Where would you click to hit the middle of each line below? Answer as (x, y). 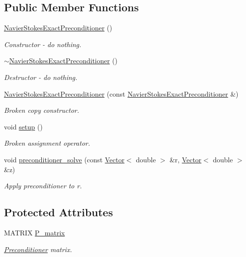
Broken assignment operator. (47, 143)
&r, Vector (185, 159)
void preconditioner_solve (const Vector (64, 159)
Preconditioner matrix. (38, 249)
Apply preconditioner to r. (43, 186)
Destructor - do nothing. (41, 77)
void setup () (23, 126)
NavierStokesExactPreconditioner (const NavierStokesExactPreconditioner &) (121, 93)
